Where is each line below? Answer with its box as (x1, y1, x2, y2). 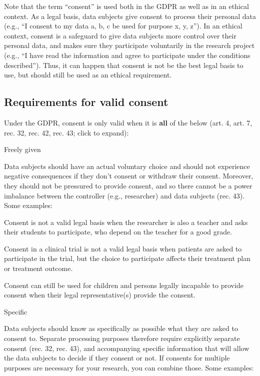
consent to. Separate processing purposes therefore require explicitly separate (4, 333, 240, 343)
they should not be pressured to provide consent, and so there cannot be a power (4, 180, 252, 190)
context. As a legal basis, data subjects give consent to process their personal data (4, 10, 256, 21)
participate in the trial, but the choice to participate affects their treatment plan (4, 253, 250, 263)
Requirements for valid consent (4, 94, 168, 109)
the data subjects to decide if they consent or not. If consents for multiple (4, 352, 230, 363)
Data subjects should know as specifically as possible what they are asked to (4, 323, 238, 333)
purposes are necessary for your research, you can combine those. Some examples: (4, 362, 254, 372)
